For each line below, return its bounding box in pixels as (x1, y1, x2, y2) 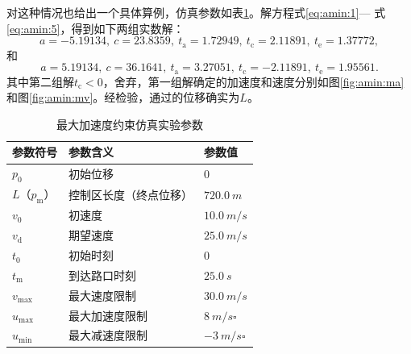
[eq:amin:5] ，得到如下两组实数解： (6, 19, 185, 36)
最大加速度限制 (68, 306, 147, 323)
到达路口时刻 (68, 266, 136, 283)
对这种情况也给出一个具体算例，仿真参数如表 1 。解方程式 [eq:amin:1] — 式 (6, 4, 386, 20)
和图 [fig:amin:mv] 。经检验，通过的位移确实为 (6, 89, 240, 106)
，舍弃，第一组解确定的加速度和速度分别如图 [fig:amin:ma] (102, 73, 405, 90)
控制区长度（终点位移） (68, 185, 193, 202)
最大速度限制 (68, 286, 136, 303)
